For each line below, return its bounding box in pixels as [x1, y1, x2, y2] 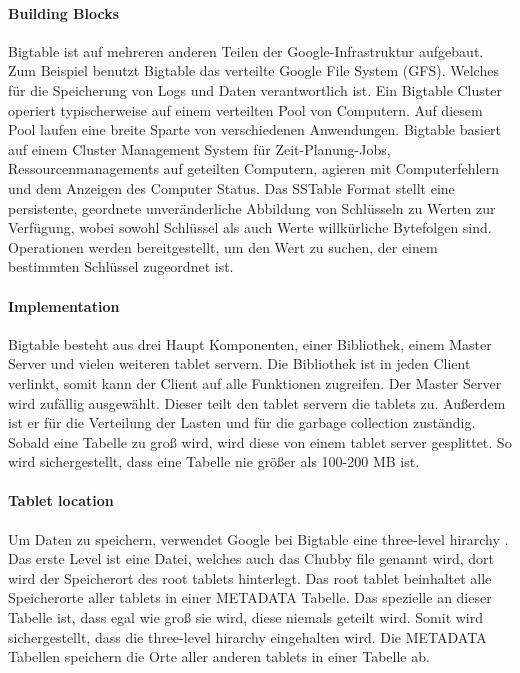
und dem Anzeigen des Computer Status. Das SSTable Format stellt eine [8, 177, 455, 198]
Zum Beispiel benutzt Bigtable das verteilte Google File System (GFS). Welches [8, 60, 499, 81]
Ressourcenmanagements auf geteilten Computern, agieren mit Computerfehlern [8, 158, 499, 179]
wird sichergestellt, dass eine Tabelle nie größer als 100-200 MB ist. [8, 451, 420, 472]
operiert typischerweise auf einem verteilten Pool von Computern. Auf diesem [8, 99, 483, 120]
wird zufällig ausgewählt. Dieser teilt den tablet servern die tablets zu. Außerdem [8, 392, 506, 413]
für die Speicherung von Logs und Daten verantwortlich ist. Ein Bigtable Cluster [8, 79, 502, 100]
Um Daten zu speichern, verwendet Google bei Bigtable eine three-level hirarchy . [8, 528, 509, 549]
